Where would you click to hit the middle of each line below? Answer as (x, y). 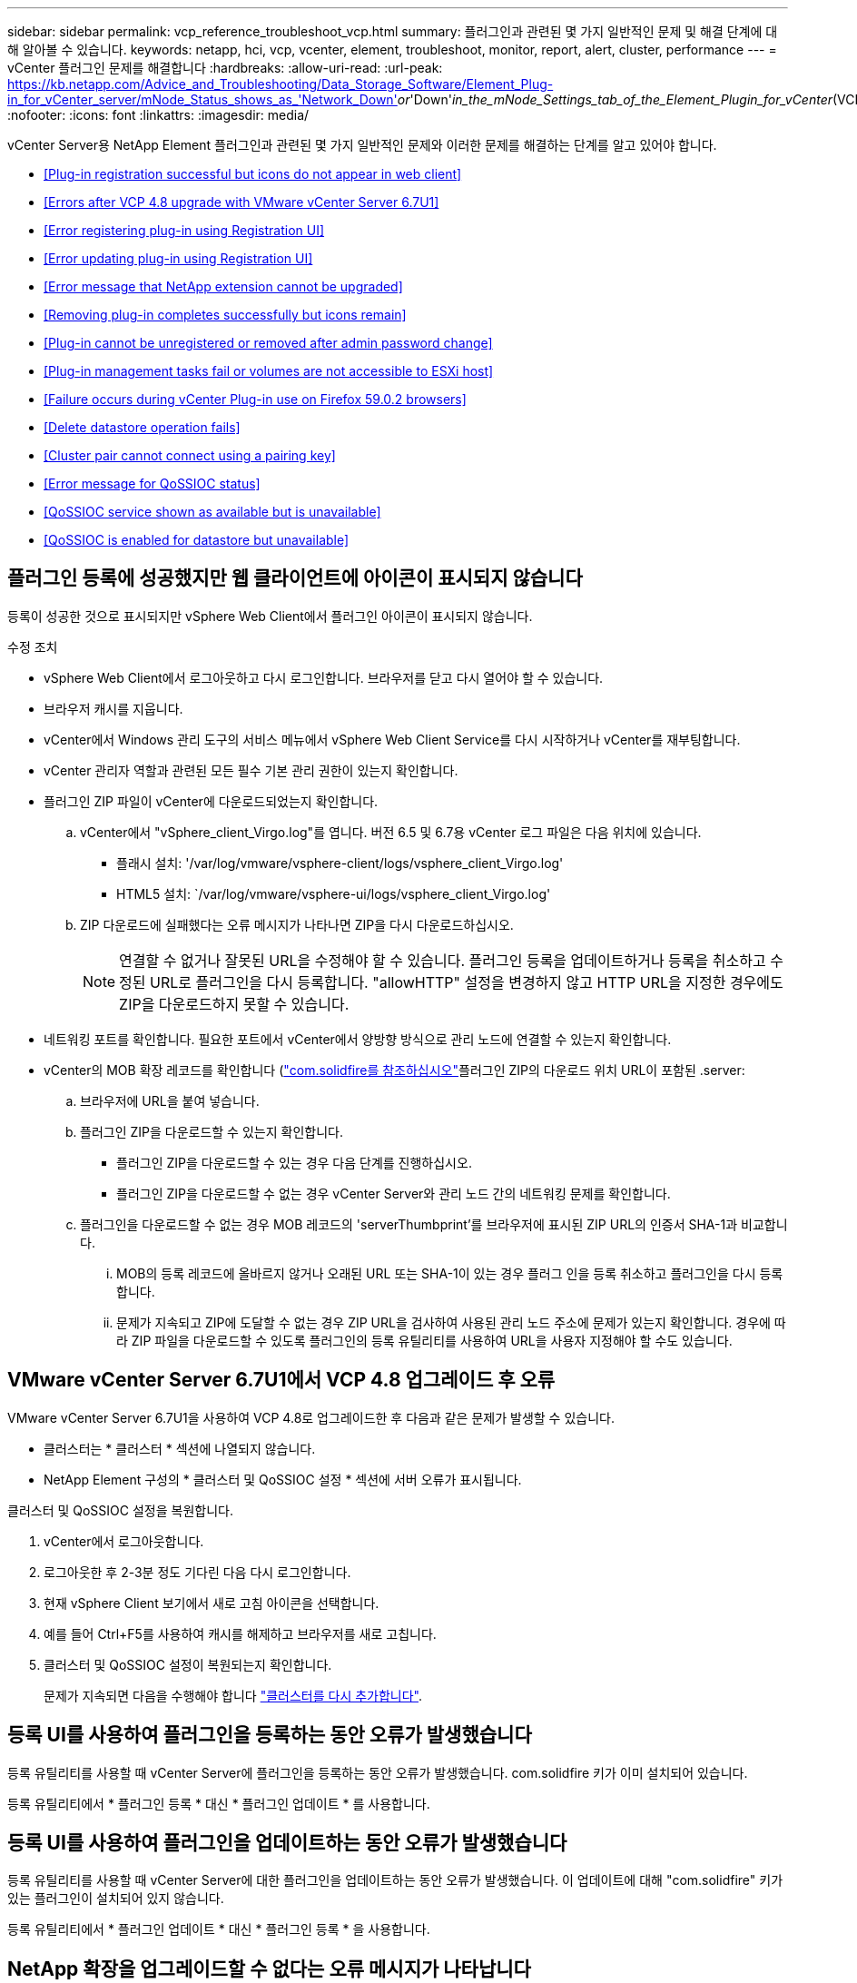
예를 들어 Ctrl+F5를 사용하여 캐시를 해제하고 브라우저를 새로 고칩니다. (240, 1633)
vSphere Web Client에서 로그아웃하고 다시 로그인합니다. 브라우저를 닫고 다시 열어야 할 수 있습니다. (324, 677)
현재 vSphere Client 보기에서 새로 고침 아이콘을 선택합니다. (212, 1603)
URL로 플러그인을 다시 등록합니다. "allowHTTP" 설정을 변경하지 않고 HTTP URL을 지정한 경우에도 (467, 982)
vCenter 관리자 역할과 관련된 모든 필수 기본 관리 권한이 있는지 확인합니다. (251, 770)
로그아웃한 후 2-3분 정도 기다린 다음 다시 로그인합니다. (197, 1572)
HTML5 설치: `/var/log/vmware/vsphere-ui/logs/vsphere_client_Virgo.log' (334, 893)
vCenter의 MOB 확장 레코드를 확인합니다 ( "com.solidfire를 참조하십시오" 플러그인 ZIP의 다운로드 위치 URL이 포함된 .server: (394, 1070)
